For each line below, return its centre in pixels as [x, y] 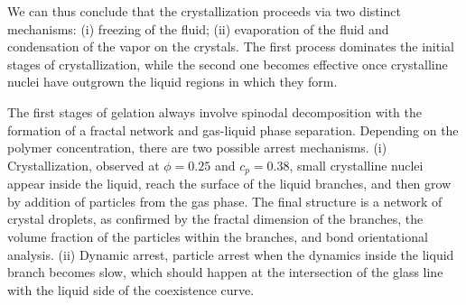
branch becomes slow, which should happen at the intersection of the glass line [225, 272]
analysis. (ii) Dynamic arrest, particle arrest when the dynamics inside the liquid [231, 254]
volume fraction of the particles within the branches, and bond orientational [218, 236]
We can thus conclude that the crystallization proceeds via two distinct [204, 11]
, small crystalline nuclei [356, 165]
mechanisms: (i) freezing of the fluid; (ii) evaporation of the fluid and [198, 28]
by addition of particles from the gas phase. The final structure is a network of [225, 201]
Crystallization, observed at [84, 165]
